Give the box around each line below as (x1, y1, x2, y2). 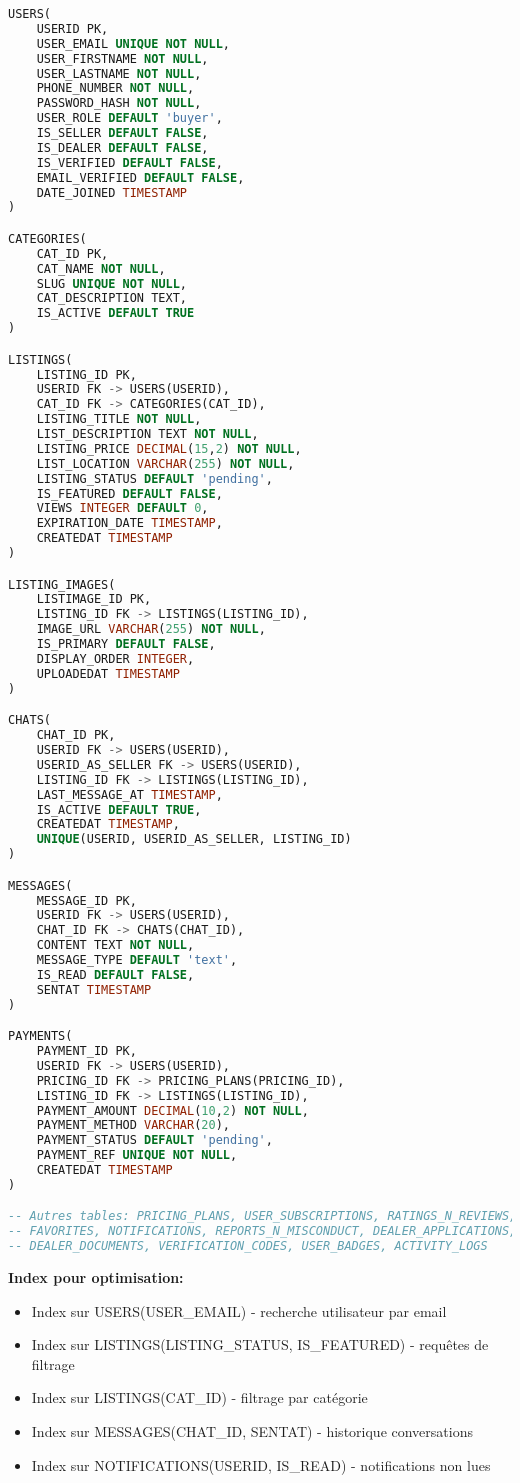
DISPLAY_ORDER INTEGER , (36, 651, 195, 666)
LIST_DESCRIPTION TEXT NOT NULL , (36, 427, 259, 442)
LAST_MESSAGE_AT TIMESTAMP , (36, 787, 223, 802)
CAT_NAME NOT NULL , (36, 261, 166, 276)
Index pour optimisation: (8, 1267, 184, 1288)
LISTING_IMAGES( (8, 577, 116, 592)
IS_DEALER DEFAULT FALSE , (36, 140, 209, 155)
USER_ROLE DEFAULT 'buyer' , (36, 111, 223, 126)
